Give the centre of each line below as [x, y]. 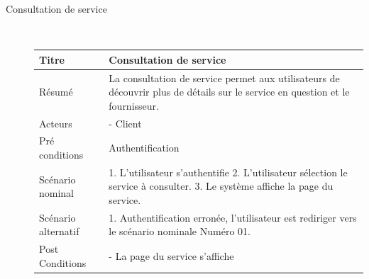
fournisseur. [134, 105]
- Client [125, 123]
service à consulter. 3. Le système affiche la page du [221, 186]
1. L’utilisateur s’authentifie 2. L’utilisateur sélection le [228, 172]
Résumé [56, 92]
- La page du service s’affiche [171, 256]
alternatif [59, 231]
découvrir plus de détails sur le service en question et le [229, 92]
